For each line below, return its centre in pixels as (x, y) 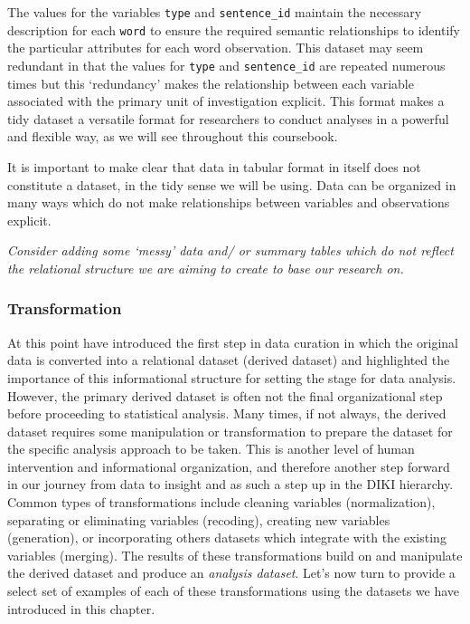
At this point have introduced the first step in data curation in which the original (233, 342)
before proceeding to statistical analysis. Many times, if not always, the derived (227, 413)
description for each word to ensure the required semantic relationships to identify (234, 29)
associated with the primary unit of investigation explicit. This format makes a (226, 101)
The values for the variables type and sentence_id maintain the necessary (215, 12)
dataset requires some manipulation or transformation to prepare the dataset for (230, 431)
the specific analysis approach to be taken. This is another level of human (211, 449)
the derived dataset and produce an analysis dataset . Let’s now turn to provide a (231, 573)
